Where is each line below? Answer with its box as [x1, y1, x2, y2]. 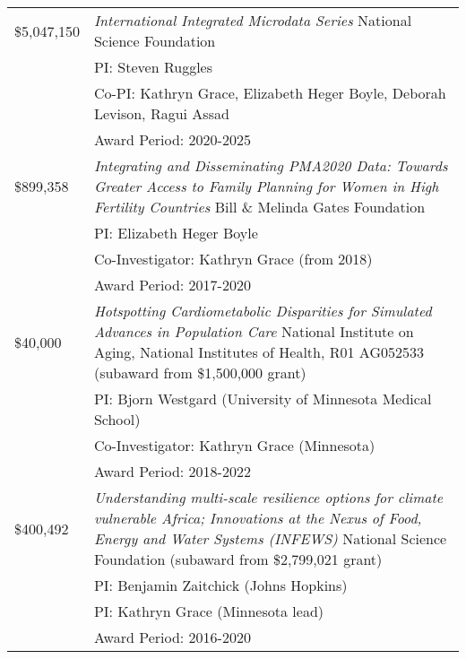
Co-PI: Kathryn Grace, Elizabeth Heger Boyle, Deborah [93, 82, 446, 103]
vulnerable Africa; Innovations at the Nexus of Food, [93, 507, 422, 528]
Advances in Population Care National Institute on [93, 321, 414, 342]
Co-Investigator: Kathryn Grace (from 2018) [93, 248, 373, 269]
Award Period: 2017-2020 [93, 274, 251, 295]
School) [93, 409, 141, 429]
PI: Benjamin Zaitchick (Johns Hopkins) [93, 575, 348, 595]
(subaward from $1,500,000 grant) [93, 362, 306, 383]
